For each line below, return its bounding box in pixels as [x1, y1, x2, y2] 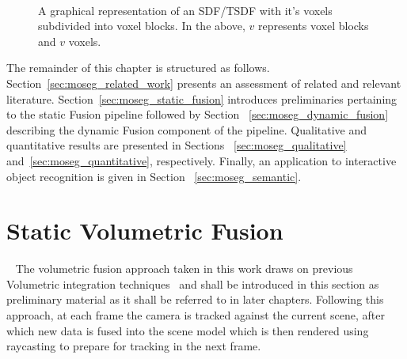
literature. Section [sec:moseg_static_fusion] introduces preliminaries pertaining [6, 90, 397, 107]
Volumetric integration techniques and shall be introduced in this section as [6, 275, 379, 292]
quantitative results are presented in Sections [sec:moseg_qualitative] [6, 137, 347, 153]
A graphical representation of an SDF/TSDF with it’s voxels [38, 2, 333, 18]
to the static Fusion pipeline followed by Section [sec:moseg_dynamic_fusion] [6, 106, 389, 123]
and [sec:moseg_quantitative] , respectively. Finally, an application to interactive [6, 152, 397, 168]
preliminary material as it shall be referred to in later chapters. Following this [6, 291, 384, 308]
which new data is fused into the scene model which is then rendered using [6, 322, 369, 338]
